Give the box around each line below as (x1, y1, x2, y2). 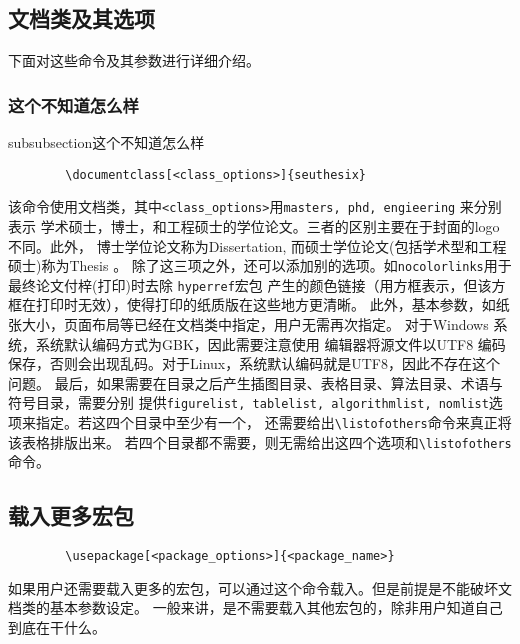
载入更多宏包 (8, 500, 134, 531)
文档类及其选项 (8, 3, 155, 34)
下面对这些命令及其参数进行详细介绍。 (8, 50, 260, 71)
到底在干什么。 (8, 617, 106, 637)
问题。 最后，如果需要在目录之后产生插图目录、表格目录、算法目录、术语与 (8, 372, 503, 393)
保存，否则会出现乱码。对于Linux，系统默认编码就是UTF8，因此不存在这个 (8, 353, 500, 374)
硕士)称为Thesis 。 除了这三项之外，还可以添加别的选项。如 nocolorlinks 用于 (8, 255, 512, 276)
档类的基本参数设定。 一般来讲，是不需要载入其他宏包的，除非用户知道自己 (8, 597, 503, 618)
